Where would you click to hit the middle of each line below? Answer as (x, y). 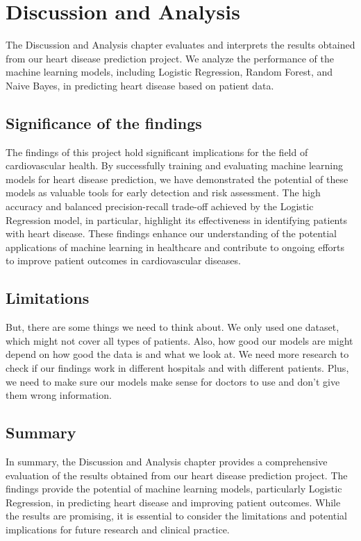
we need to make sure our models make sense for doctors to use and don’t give (173, 381)
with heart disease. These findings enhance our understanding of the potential (171, 233)
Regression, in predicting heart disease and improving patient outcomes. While (173, 502)
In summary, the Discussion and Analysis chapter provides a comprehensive (167, 462)
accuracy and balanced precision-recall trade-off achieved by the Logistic (160, 206)
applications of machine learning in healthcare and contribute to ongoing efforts (175, 247)
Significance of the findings (104, 122)
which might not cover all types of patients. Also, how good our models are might (179, 340)
